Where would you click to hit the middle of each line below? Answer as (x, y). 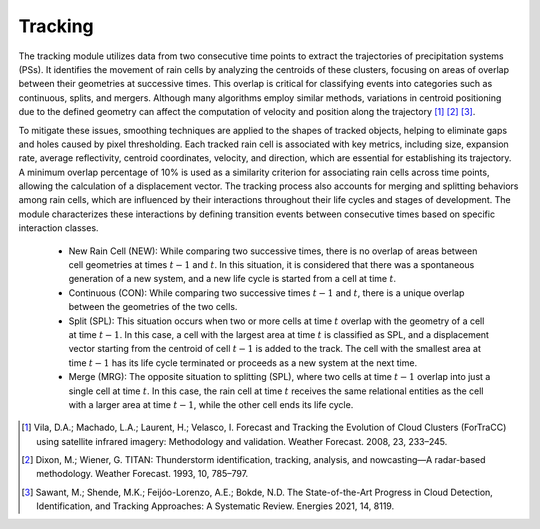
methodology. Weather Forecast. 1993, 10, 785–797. (142, 474)
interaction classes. (58, 228)
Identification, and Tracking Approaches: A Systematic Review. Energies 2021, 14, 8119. (215, 506)
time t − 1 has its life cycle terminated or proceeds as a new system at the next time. (243, 362)
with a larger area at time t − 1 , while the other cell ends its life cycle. (211, 404)
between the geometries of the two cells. (153, 307)
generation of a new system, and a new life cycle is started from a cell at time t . (232, 279)
